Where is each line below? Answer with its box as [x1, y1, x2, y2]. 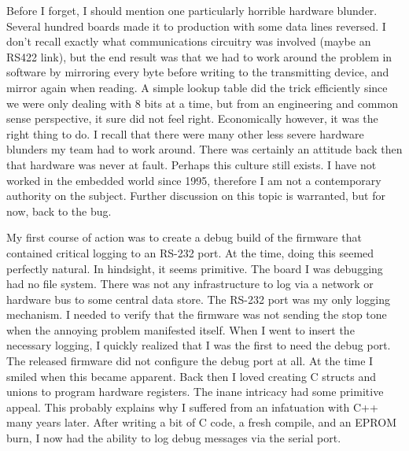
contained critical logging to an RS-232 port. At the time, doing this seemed [6, 244, 374, 261]
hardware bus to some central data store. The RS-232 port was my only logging [6, 290, 390, 307]
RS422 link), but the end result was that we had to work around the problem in [6, 48, 392, 65]
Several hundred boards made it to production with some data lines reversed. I [6, 17, 386, 34]
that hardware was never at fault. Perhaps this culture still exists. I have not [6, 156, 377, 172]
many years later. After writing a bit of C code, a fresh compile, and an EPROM [6, 414, 396, 431]
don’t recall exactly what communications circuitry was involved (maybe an [6, 33, 371, 50]
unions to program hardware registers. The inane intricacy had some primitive [6, 383, 384, 400]
